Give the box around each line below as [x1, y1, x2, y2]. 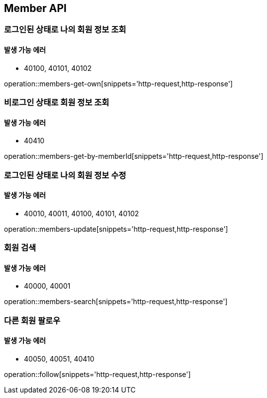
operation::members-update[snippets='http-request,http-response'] [4, 224, 228, 233]
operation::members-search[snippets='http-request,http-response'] [4, 297, 228, 306]
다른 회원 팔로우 [4, 315, 61, 326]
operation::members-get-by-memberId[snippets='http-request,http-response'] [4, 152, 264, 161]
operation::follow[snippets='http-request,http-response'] [4, 370, 191, 379]
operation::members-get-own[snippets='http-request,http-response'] [4, 79, 233, 88]
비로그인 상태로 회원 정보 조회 [4, 97, 110, 108]
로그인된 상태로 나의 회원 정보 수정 [4, 170, 127, 180]
